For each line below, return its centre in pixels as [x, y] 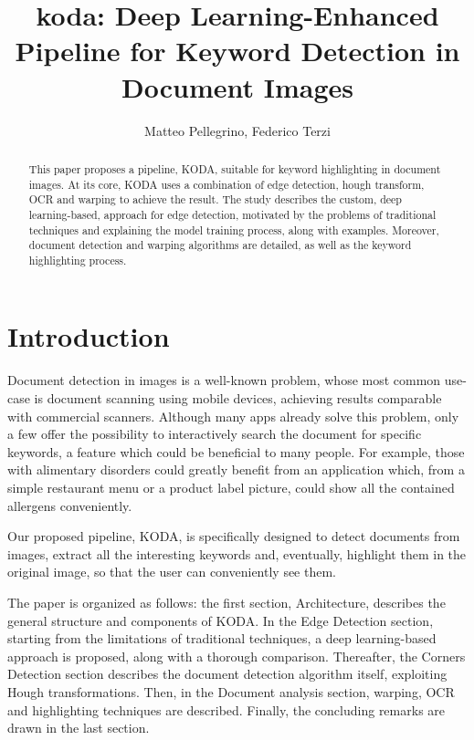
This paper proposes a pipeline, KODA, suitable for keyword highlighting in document [235, 168]
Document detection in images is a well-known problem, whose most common [224, 380]
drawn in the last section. [79, 728]
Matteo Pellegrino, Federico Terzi [237, 130]
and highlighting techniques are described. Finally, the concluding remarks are [226, 709]
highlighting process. [78, 260]
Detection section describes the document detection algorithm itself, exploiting [227, 674]
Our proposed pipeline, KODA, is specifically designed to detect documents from [234, 536]
